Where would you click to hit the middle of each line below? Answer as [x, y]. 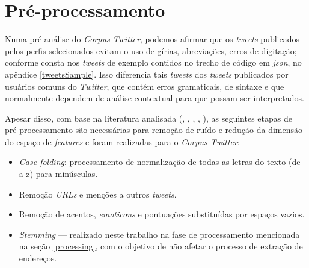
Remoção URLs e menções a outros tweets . [98, 194]
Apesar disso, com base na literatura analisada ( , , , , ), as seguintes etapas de [148, 118]
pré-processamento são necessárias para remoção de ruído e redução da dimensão [154, 130]
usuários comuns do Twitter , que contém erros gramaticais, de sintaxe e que [145, 86]
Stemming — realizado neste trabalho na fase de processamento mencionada [159, 234]
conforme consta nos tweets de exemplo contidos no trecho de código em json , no [153, 62]
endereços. [38, 258]
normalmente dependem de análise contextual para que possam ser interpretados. [154, 98]
